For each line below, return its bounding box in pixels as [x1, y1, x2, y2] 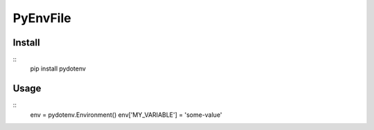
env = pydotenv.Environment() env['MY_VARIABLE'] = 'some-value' [30, 111, 222, 119]
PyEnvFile [12, 10, 72, 26]
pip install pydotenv [30, 64, 87, 73]
